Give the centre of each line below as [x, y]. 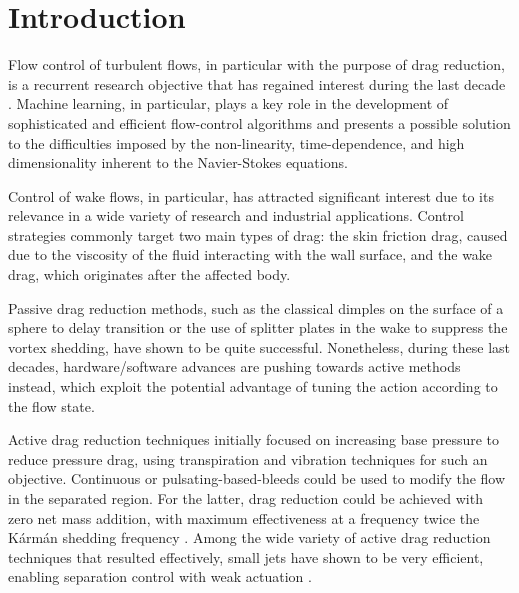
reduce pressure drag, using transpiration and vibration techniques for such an [248, 458]
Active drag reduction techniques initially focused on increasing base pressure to [254, 439]
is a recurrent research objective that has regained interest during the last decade [257, 83]
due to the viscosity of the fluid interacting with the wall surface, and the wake [250, 254]
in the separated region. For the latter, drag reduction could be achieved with [245, 498]
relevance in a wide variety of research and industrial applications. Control [236, 215]
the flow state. [51, 405]
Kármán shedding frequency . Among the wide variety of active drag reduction [249, 537]
